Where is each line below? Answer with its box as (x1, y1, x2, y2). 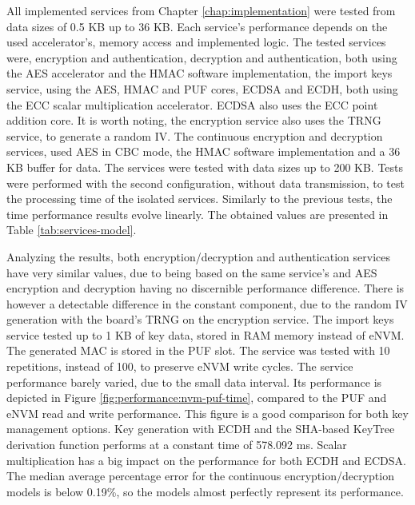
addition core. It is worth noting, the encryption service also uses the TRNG (6, 112, 381, 129)
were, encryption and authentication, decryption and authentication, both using (6, 49, 397, 66)
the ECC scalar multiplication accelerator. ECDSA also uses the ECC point (6, 96, 378, 113)
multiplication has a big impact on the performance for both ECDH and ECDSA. (6, 451, 406, 468)
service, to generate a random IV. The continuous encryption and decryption (6, 127, 383, 144)
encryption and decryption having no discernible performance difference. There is (6, 280, 405, 296)
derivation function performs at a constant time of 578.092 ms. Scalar (6, 436, 347, 453)
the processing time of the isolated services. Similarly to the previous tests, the (6, 190, 393, 207)
